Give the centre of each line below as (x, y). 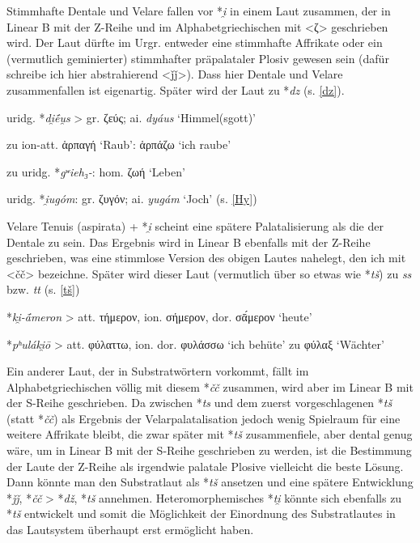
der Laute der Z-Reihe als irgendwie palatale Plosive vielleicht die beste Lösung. (205, 466)
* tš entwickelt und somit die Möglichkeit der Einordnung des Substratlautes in (201, 513)
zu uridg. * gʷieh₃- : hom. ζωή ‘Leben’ (96, 171)
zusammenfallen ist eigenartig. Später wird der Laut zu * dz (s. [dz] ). (176, 89)
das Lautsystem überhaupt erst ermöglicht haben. (130, 530)
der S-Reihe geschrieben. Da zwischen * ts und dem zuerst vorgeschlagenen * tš (199, 403)
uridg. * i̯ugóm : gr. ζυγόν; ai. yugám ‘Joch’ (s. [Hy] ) (132, 199)
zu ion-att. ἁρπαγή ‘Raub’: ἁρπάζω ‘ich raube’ (119, 144)
